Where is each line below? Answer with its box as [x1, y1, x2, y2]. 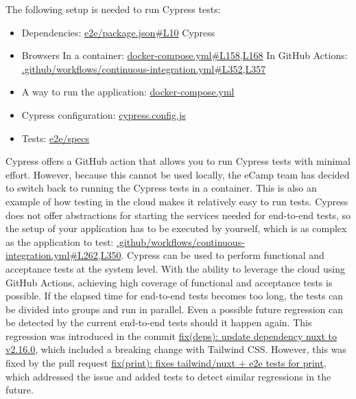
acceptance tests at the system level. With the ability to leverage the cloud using [5, 261, 346, 275]
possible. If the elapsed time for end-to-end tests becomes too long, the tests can [5, 288, 344, 303]
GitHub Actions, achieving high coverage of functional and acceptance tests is [5, 275, 333, 289]
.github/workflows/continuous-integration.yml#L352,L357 [21, 61, 266, 76]
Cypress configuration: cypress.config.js [21, 107, 186, 122]
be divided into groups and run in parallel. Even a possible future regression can [5, 301, 344, 316]
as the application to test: [5, 234, 114, 249]
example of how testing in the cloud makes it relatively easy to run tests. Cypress [5, 194, 348, 208]
